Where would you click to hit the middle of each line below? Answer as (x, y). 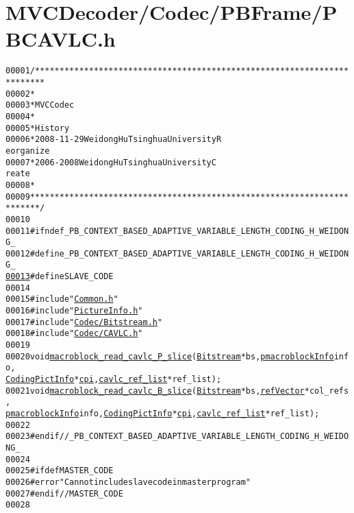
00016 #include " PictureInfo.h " (74, 311)
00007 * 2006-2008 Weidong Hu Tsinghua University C (111, 162)
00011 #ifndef (35, 231)
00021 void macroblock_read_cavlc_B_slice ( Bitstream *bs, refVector (155, 391)
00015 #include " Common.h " (62, 299)
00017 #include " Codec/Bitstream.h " (84, 322)
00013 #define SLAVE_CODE (60, 277)
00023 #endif (33, 437)
